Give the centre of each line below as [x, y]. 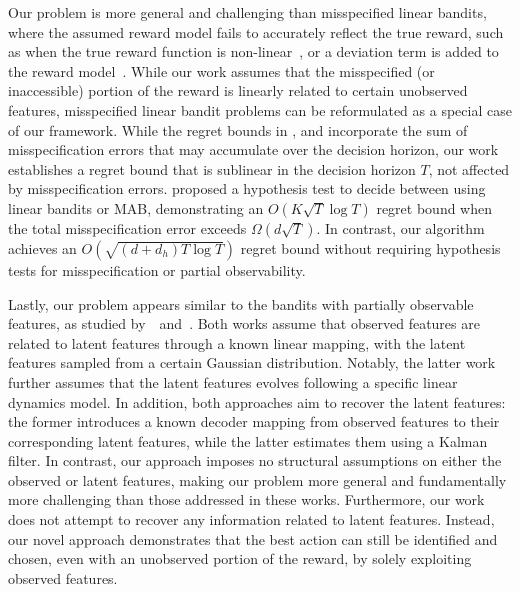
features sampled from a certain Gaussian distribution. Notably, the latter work [252, 362]
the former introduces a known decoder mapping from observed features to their [254, 421]
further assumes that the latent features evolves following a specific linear [233, 381]
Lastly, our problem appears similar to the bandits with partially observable [241, 303]
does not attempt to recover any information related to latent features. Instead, [251, 519]
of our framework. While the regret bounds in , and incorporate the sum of [238, 129]
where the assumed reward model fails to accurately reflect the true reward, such [256, 31]
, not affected [469, 168]
